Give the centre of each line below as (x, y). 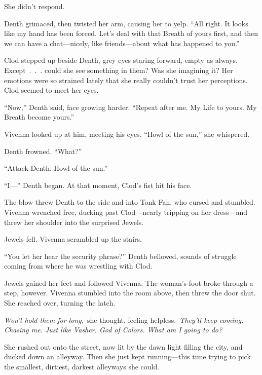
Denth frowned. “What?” (43, 151)
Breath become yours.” (39, 117)
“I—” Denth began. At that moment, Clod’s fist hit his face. (98, 185)
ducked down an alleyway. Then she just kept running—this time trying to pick (127, 357)
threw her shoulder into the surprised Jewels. (74, 222)
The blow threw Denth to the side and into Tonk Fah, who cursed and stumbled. (130, 202)
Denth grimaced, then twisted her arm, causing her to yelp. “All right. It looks (126, 23)
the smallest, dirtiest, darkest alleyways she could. (82, 367)
